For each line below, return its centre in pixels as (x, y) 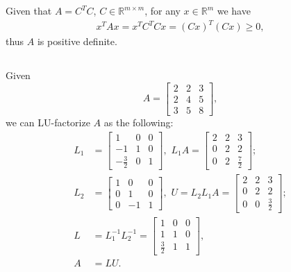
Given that (29, 11)
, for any (163, 11)
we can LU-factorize (48, 122)
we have (234, 11)
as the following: (139, 122)
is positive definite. (77, 41)
